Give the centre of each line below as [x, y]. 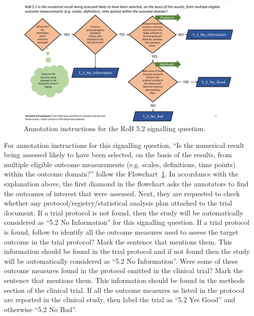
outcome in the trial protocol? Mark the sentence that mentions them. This [118, 241]
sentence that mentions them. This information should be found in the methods [125, 280]
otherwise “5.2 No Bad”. [40, 309]
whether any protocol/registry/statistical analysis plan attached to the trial [118, 203]
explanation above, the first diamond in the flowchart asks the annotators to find [126, 184]
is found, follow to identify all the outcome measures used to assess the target [121, 232]
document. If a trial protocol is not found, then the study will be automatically [124, 212]
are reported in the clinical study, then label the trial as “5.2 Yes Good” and [120, 299]
